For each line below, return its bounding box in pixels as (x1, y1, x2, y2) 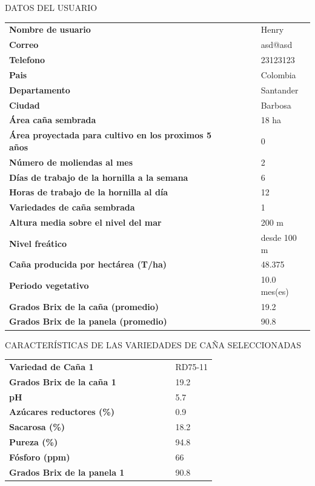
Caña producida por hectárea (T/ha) (9, 258, 167, 271)
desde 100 (260, 231, 297, 243)
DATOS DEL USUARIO (5, 1, 98, 13)
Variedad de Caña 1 (9, 360, 94, 373)
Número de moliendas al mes (9, 155, 133, 168)
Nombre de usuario (9, 23, 91, 36)
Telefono (9, 53, 45, 66)
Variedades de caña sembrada (9, 201, 135, 214)
